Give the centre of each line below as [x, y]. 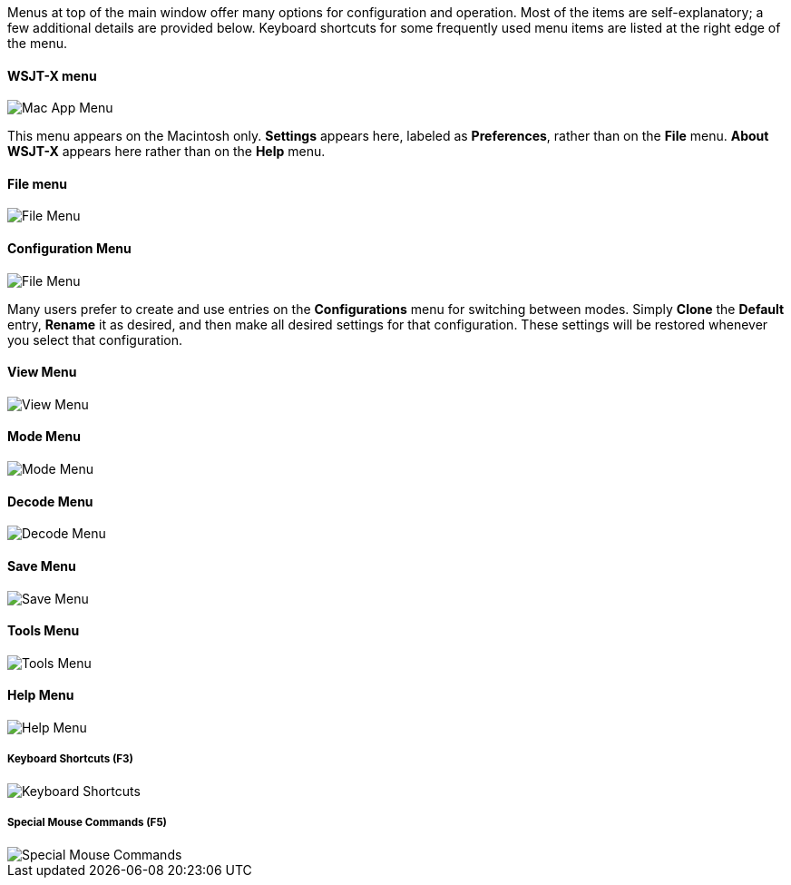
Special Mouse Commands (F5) [88, 823]
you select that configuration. [95, 339]
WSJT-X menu [52, 75]
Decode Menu [50, 501]
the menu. [37, 43]
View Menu [42, 372]
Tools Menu [44, 631]
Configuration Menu [69, 249]
